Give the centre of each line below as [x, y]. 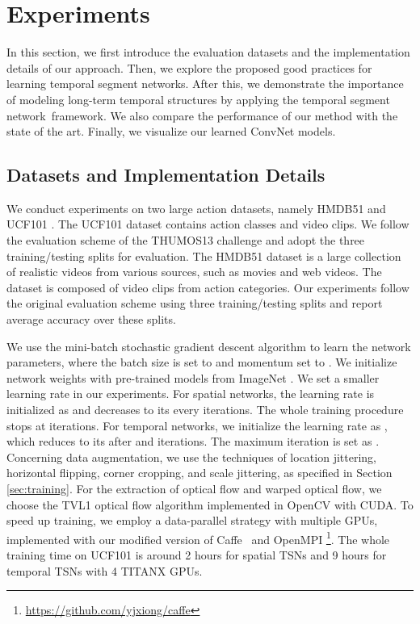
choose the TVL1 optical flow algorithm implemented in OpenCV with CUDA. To [210, 504]
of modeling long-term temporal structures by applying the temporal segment [198, 99]
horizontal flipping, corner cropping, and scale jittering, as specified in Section [199, 473]
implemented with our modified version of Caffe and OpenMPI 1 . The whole [198, 538]
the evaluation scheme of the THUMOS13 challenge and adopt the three [186, 240]
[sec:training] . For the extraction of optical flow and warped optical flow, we [194, 488]
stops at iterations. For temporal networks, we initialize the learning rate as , [197, 425]
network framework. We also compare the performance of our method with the [202, 115]
